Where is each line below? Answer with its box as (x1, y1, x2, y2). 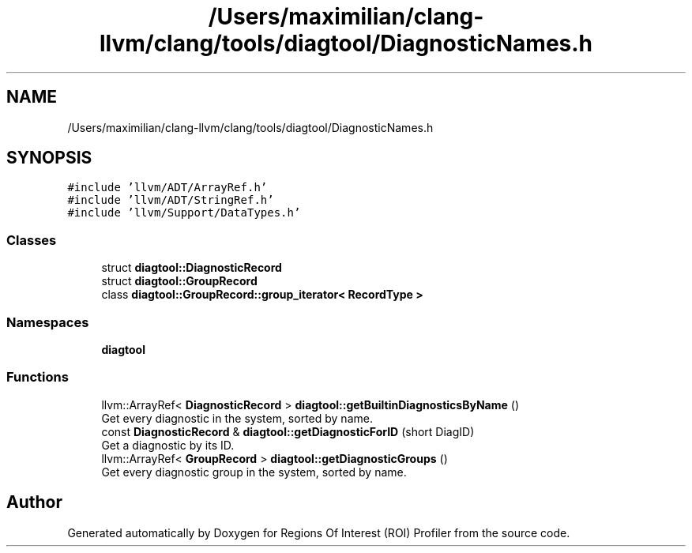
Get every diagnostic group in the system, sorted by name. (101, 465, 407, 479)
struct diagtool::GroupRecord (101, 274, 258, 288)
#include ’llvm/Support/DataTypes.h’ (67, 206, 301, 220)
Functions (6, 369, 69, 386)
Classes (6, 231, 57, 248)
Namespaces (6, 314, 89, 330)
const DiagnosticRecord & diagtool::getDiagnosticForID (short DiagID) (101, 424, 475, 438)
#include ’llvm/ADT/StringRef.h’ (67, 194, 274, 207)
